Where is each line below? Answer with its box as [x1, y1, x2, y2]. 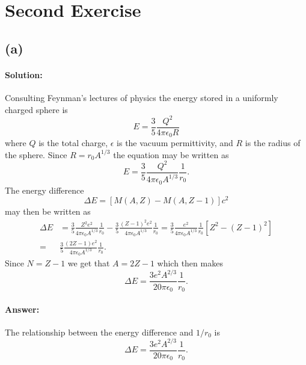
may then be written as [5, 205, 91, 218]
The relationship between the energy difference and [5, 325, 194, 338]
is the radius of [245, 136, 301, 149]
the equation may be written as [113, 148, 229, 161]
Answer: [5, 302, 40, 315]
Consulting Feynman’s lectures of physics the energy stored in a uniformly [5, 91, 278, 103]
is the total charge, [38, 136, 108, 149]
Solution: [5, 68, 43, 81]
